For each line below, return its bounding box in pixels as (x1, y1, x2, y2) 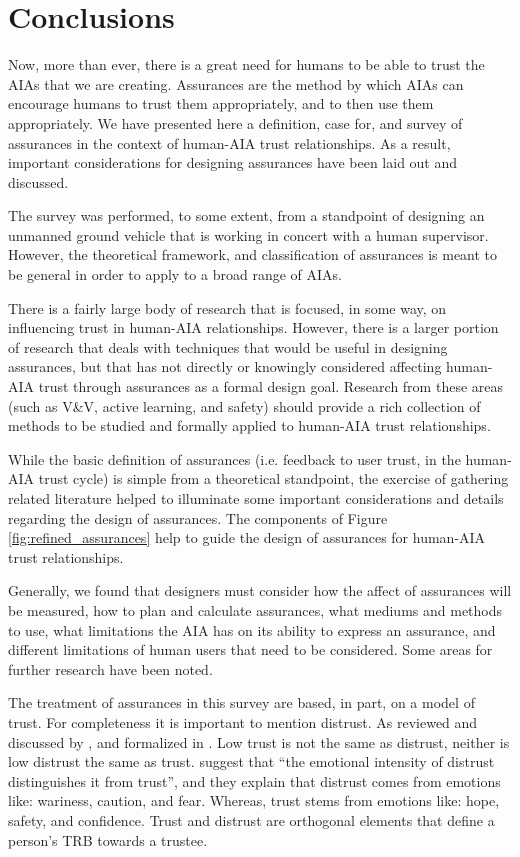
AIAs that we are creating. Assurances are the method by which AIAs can (8, 73, 464, 94)
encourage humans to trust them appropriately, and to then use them (8, 93, 434, 114)
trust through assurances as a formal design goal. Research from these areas (38, 376, 503, 397)
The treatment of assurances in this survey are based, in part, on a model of (8, 692, 475, 713)
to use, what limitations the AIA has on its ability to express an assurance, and (8, 619, 496, 640)
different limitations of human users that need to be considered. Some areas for (8, 639, 493, 660)
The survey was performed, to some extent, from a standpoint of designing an (8, 205, 485, 226)
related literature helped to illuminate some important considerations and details (8, 488, 504, 508)
